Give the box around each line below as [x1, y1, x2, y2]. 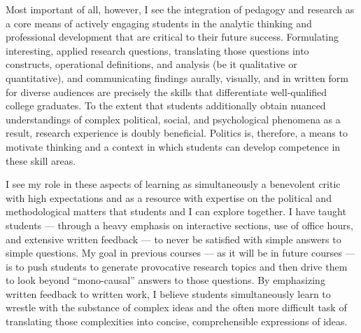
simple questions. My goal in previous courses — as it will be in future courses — [6, 245, 355, 260]
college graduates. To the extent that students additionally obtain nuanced [6, 98, 326, 113]
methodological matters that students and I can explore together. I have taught [6, 204, 346, 219]
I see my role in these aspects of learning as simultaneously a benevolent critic [6, 177, 341, 191]
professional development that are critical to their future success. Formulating [6, 29, 339, 44]
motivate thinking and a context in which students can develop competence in [6, 139, 341, 154]
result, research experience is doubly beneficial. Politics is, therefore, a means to [6, 125, 348, 140]
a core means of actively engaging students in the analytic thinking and [6, 15, 312, 30]
